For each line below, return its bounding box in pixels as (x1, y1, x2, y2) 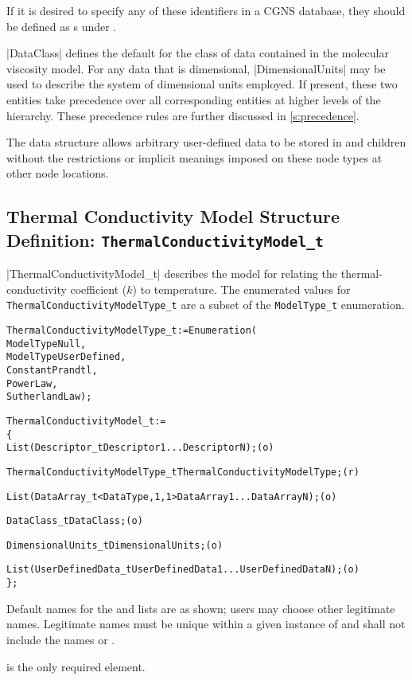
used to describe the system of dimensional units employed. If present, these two (6, 76, 398, 92)
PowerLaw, (6, 377, 58, 389)
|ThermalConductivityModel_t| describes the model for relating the (6, 265, 338, 282)
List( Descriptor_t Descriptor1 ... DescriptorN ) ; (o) (6, 442, 274, 454)
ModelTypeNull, (6, 338, 87, 350)
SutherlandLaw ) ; (6, 391, 92, 403)
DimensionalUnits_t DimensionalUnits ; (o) (6, 539, 223, 551)
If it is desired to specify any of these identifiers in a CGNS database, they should (6, 2, 406, 18)
